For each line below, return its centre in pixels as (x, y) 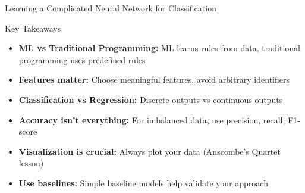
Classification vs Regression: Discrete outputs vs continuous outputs (151, 99)
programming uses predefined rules (82, 59)
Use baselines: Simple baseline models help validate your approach (143, 183)
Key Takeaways (33, 28)
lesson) (31, 163)
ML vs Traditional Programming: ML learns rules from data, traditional (159, 48)
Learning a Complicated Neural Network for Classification (111, 8)
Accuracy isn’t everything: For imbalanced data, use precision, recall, (152, 119)
